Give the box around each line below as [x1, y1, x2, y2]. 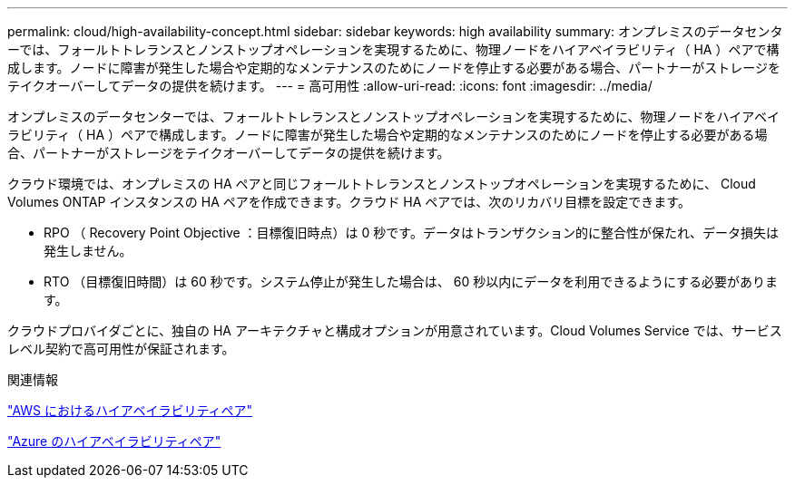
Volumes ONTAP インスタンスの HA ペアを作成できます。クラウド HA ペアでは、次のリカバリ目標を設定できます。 [7, 194, 691, 209]
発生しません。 [44, 243, 132, 258]
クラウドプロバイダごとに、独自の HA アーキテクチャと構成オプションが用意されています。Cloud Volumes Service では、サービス [7, 323, 782, 338]
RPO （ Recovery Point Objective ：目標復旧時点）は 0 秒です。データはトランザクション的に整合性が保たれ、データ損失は [44, 225, 780, 240]
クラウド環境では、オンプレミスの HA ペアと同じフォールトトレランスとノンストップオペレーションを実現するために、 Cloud [7, 176, 756, 191]
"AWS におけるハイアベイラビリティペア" [7, 403, 253, 418]
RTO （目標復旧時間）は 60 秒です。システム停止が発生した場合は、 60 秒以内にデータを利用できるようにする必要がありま [44, 274, 779, 289]
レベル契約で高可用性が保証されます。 [7, 341, 235, 356]
